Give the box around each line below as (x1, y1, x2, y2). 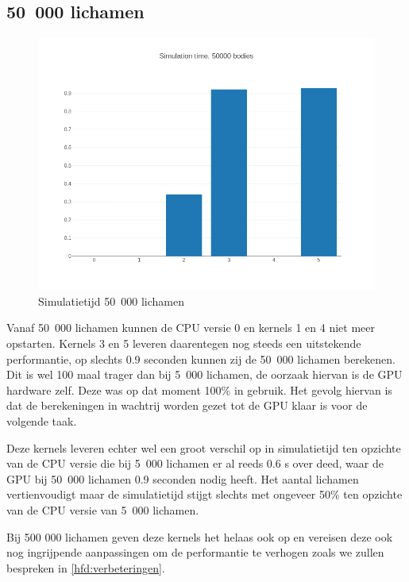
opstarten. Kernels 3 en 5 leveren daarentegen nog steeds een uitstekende (6, 334, 361, 351)
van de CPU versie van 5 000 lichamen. (6, 501, 199, 518)
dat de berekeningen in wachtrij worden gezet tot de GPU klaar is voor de (6, 397, 368, 414)
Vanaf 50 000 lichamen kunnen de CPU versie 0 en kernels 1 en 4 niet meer (6, 319, 375, 336)
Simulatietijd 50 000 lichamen (38, 292, 184, 309)
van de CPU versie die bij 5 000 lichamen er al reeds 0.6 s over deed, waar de (6, 455, 384, 472)
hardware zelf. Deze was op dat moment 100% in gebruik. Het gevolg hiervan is (6, 381, 392, 398)
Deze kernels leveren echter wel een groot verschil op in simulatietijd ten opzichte (6, 439, 401, 456)
